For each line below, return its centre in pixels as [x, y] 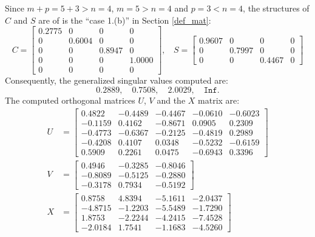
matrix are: [219, 100]
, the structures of [276, 8]
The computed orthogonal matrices [70, 100]
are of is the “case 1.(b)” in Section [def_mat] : [125, 20]
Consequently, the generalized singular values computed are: [117, 80]
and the [171, 100]
